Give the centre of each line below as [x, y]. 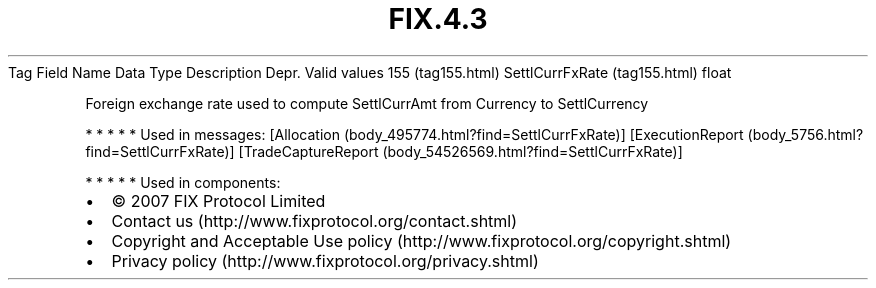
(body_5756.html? [805, 134]
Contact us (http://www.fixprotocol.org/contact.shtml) [314, 220]
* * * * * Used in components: [183, 182]
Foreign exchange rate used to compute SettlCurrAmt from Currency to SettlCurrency [367, 103]
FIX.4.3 [438, 19]
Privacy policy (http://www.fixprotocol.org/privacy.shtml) [325, 260]
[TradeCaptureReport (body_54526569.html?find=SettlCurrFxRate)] [460, 151]
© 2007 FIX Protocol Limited [218, 200]
